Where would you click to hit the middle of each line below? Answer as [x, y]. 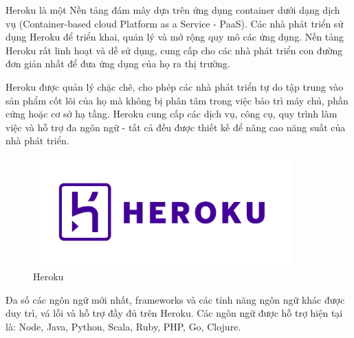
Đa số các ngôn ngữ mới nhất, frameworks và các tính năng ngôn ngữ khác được [175, 299]
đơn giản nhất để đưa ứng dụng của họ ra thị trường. [118, 64]
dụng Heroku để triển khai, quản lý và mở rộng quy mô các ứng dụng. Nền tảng [175, 37]
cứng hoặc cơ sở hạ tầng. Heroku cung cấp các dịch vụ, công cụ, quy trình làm [172, 114]
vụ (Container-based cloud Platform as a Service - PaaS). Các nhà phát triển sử [175, 23]
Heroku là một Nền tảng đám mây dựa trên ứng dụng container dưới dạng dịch [173, 10]
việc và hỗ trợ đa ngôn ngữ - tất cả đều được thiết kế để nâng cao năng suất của [176, 127]
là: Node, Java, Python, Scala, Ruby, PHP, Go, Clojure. [123, 326]
